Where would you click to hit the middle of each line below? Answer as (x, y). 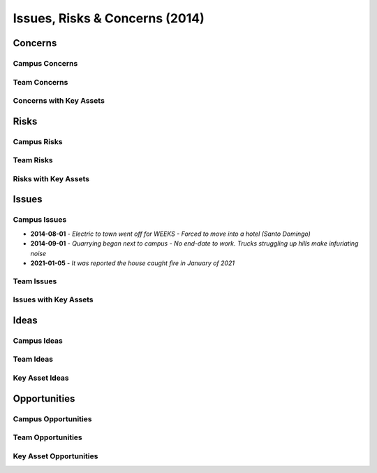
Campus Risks (38, 141)
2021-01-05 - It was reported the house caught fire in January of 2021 (133, 263)
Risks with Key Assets (51, 178)
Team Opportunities (48, 437)
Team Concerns (40, 82)
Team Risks (33, 160)
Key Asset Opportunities (56, 456)
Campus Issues (40, 220)
